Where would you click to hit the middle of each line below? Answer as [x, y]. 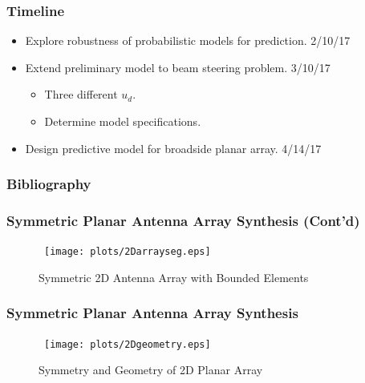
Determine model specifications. [123, 121]
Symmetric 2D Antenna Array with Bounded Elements [174, 277]
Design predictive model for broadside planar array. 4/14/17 [173, 148]
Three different [81, 94]
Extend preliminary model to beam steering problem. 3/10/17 [178, 67]
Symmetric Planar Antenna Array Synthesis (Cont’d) [183, 220]
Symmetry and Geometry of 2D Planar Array [151, 370]
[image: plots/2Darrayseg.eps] [128, 252]
